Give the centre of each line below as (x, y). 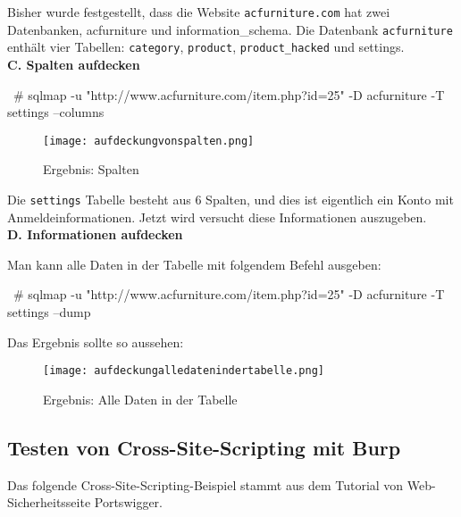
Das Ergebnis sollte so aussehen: (96, 342)
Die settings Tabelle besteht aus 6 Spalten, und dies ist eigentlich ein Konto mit (230, 199)
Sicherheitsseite (49, 502)
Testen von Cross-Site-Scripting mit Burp (204, 447)
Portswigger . (128, 502)
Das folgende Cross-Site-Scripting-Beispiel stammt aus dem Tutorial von (205, 484)
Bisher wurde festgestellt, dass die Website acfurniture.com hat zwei (199, 12)
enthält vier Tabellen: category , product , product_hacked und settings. (206, 47)
